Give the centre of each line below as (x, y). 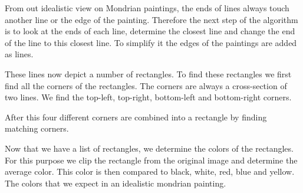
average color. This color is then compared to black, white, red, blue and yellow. (150, 171)
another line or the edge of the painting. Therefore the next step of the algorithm (151, 19)
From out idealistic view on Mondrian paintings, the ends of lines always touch (147, 8)
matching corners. (37, 128)
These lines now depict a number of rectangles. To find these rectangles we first (148, 73)
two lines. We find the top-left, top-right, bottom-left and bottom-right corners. (148, 97)
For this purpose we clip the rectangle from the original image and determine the (151, 160)
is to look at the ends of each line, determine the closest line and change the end (150, 31)
